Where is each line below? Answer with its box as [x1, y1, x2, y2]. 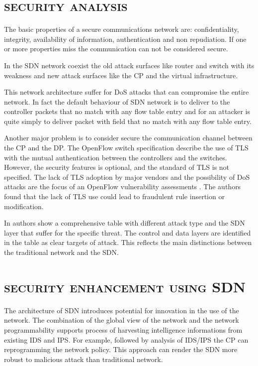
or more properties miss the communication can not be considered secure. [4, 43, 228, 54]
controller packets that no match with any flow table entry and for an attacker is [4, 106, 250, 117]
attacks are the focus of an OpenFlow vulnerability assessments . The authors [4, 181, 241, 192]
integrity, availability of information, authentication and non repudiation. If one [4, 33, 247, 44]
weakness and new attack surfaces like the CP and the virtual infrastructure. [4, 70, 238, 80]
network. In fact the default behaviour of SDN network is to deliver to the [4, 96, 230, 107]
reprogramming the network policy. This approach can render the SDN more [4, 344, 238, 355]
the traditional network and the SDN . [4, 247, 119, 257]
